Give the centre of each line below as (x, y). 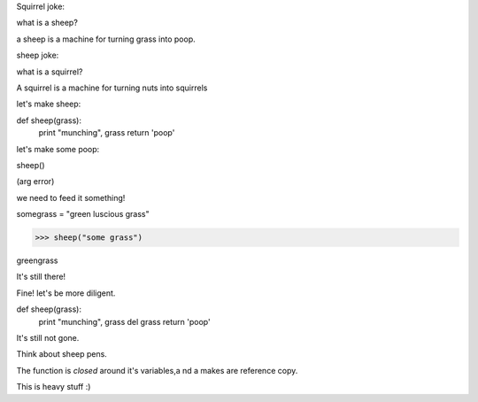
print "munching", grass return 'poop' (107, 133)
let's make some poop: (58, 149)
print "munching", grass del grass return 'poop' (125, 321)
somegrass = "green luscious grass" (83, 214)
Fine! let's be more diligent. (66, 293)
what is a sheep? (47, 23)
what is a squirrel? (50, 72)
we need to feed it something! (71, 197)
